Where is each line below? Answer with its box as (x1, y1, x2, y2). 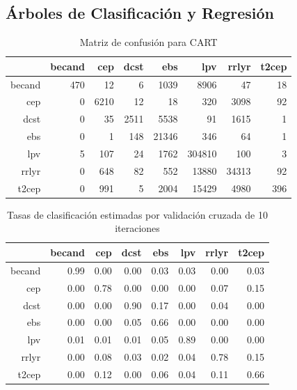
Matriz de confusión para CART (79, 35, 218, 49)
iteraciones (115, 221, 160, 235)
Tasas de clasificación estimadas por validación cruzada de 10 (7, 207, 268, 221)
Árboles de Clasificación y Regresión (6, 2, 275, 24)
